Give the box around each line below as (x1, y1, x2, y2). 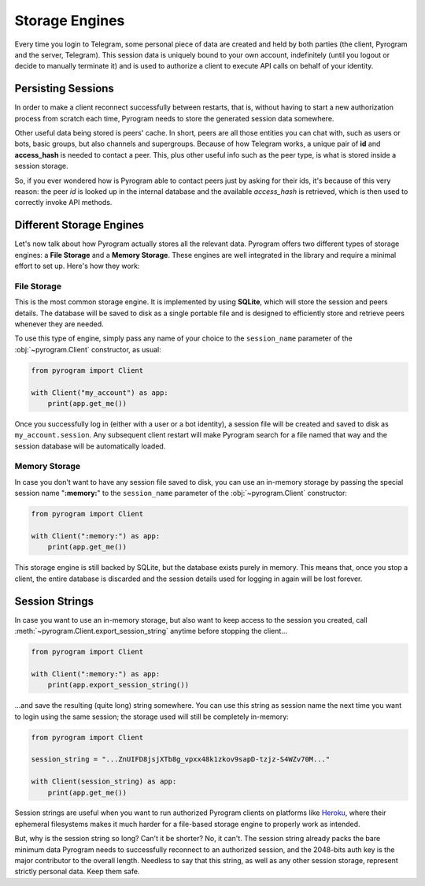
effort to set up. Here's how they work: (14, 261, 140, 271)
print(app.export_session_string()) (47, 680, 189, 690)
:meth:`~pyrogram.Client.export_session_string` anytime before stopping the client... (14, 627, 287, 636)
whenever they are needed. (14, 319, 104, 329)
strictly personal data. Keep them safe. (14, 867, 140, 877)
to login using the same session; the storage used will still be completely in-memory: (14, 712, 289, 721)
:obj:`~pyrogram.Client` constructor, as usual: (14, 344, 161, 354)
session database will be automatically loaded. (14, 441, 166, 451)
